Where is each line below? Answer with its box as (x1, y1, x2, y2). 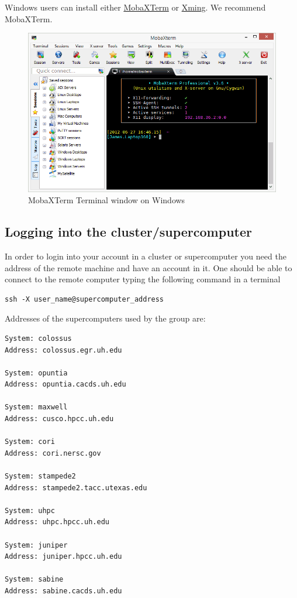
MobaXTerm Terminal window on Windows (28, 194, 185, 206)
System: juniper (5, 541, 68, 549)
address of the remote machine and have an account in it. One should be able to (5, 261, 292, 274)
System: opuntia (5, 368, 68, 377)
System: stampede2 (5, 472, 76, 481)
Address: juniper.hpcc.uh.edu (5, 552, 122, 561)
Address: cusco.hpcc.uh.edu (5, 415, 114, 423)
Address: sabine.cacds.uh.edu (5, 586, 122, 595)
